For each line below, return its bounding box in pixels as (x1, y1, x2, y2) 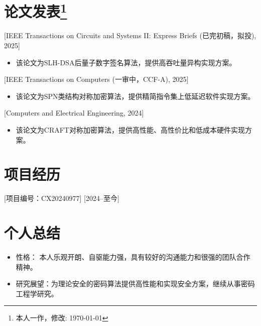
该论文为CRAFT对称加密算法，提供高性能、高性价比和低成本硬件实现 (16, 125, 245, 135)
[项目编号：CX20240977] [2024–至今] (4, 193, 119, 203)
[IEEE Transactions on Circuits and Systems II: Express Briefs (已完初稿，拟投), (4, 30, 256, 41)
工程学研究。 (16, 288, 58, 298)
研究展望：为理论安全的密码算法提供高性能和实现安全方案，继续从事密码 (16, 278, 255, 289)
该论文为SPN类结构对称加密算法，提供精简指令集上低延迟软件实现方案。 (16, 90, 255, 101)
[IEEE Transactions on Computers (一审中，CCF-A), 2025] (4, 74, 189, 84)
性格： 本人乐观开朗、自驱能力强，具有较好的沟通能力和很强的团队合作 (16, 252, 250, 262)
